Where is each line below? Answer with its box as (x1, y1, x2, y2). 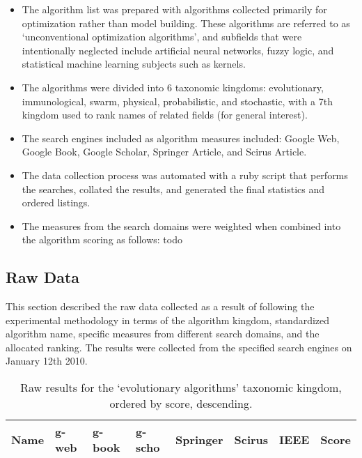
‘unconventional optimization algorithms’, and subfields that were (22, 29, 302, 44)
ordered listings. (22, 195, 90, 210)
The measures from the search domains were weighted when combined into (22, 218, 341, 233)
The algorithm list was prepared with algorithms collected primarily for (22, 2, 327, 16)
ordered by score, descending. (109, 395, 253, 412)
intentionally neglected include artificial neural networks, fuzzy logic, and (22, 43, 334, 57)
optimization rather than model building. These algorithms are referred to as (22, 15, 350, 30)
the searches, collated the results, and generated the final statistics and (22, 181, 325, 196)
